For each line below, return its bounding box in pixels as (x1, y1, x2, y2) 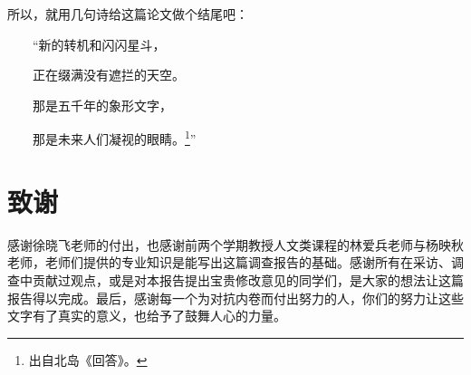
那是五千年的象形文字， (32, 95, 172, 114)
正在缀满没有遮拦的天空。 (32, 65, 185, 84)
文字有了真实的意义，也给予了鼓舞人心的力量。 (7, 306, 286, 325)
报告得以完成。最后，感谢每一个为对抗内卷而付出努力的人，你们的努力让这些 (7, 288, 464, 307)
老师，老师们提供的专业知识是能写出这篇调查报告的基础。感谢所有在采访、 (7, 253, 451, 272)
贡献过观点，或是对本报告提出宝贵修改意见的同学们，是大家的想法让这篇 (32, 270, 464, 289)
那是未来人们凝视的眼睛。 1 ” (32, 127, 197, 149)
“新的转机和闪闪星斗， (32, 34, 166, 53)
